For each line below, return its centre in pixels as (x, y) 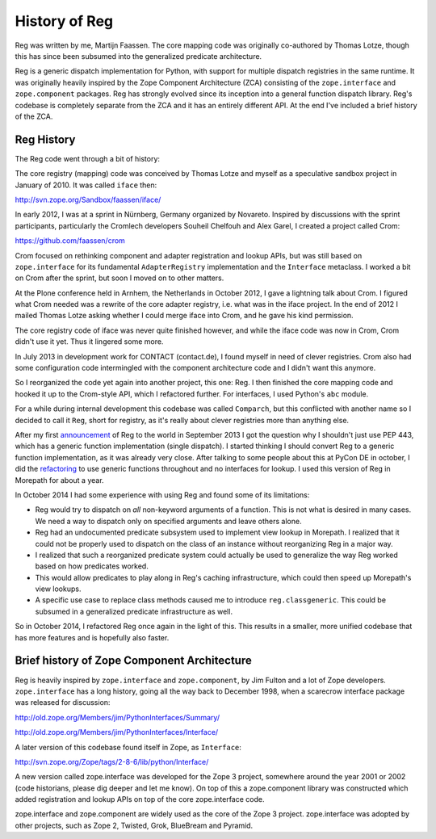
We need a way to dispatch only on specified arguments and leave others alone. (168, 521)
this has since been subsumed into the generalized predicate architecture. (138, 56)
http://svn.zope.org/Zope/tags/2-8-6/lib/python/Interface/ (112, 761)
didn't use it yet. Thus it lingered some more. (89, 342)
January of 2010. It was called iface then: (86, 185)
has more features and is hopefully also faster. (92, 637)
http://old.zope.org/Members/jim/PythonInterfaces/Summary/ (117, 717)
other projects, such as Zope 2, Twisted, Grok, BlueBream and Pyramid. (134, 825)
